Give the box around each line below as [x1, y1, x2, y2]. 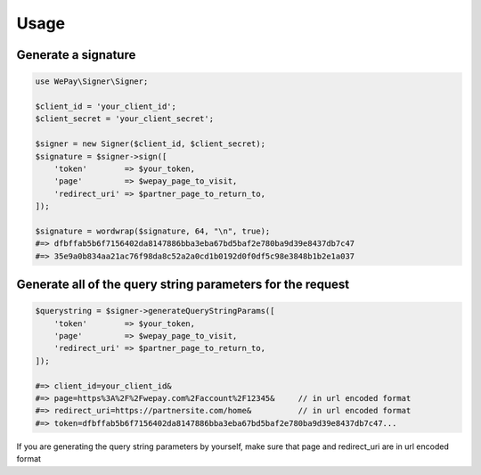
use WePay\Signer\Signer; [35, 77, 149, 86]
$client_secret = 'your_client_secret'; [35, 114, 214, 124]
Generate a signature [16, 47, 136, 62]
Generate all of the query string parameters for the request [16, 277, 350, 292]
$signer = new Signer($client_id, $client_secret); [35, 139, 266, 149]
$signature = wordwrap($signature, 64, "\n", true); [35, 225, 271, 236]
